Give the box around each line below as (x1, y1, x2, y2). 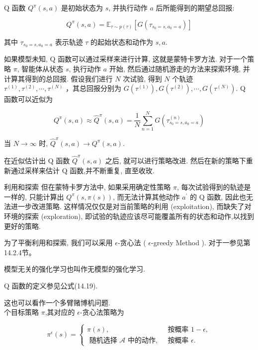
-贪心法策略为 (80, 307, 124, 317)
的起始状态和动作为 (90, 36, 154, 47)
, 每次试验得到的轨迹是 (176, 182, 251, 192)
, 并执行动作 (108, 2, 148, 12)
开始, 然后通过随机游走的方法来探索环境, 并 (109, 64, 250, 74)
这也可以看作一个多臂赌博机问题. (4, 297, 110, 307)
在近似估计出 (4, 155, 46, 165)
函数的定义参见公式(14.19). (11, 280, 98, 290)
